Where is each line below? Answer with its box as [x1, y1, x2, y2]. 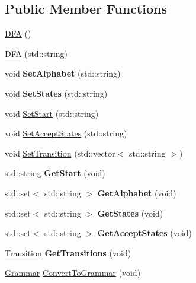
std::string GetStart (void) [5, 167, 105, 179]
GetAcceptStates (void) [97, 227, 192, 239]
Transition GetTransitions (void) [5, 246, 131, 259]
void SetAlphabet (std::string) [5, 67, 121, 80]
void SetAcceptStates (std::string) [5, 127, 127, 139]
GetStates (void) [97, 206, 163, 219]
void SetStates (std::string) [5, 87, 108, 99]
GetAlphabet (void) [97, 186, 176, 199]
